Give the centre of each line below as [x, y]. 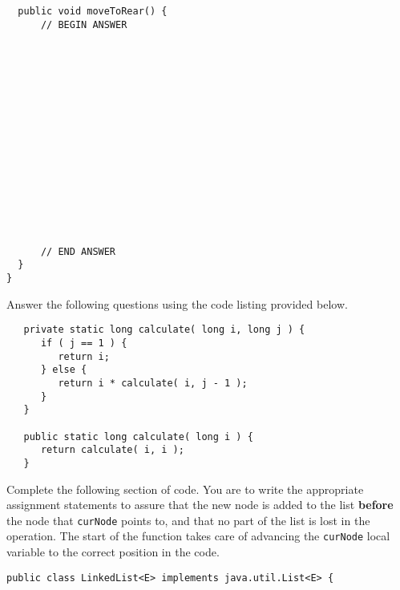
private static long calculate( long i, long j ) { [164, 330]
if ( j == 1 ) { [84, 343]
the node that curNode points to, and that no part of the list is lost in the [188, 520]
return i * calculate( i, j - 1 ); [153, 383]
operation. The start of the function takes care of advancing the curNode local [198, 536]
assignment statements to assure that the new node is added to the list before [200, 505]
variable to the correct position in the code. [113, 552]
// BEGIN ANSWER [84, 24]
